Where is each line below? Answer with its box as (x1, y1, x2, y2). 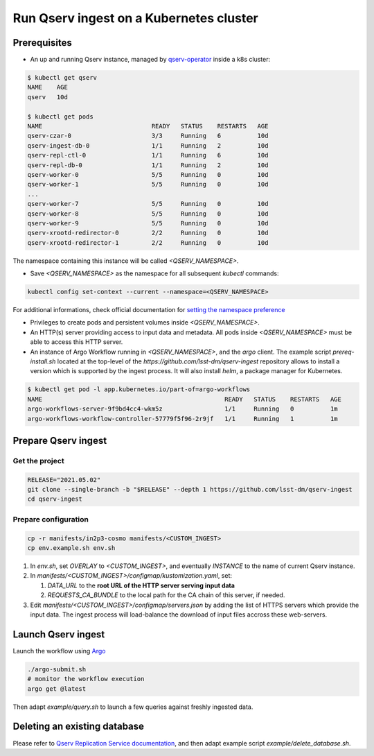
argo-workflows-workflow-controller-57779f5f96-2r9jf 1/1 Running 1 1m (27, 415, 339, 422)
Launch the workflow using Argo (12, 646, 106, 655)
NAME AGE (27, 83, 69, 92)
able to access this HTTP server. (30, 338, 123, 346)
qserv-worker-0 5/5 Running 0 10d (27, 171, 269, 178)
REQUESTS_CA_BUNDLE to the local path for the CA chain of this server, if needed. (47, 591, 285, 599)
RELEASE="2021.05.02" (27, 476, 101, 483)
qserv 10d (27, 93, 69, 101)
